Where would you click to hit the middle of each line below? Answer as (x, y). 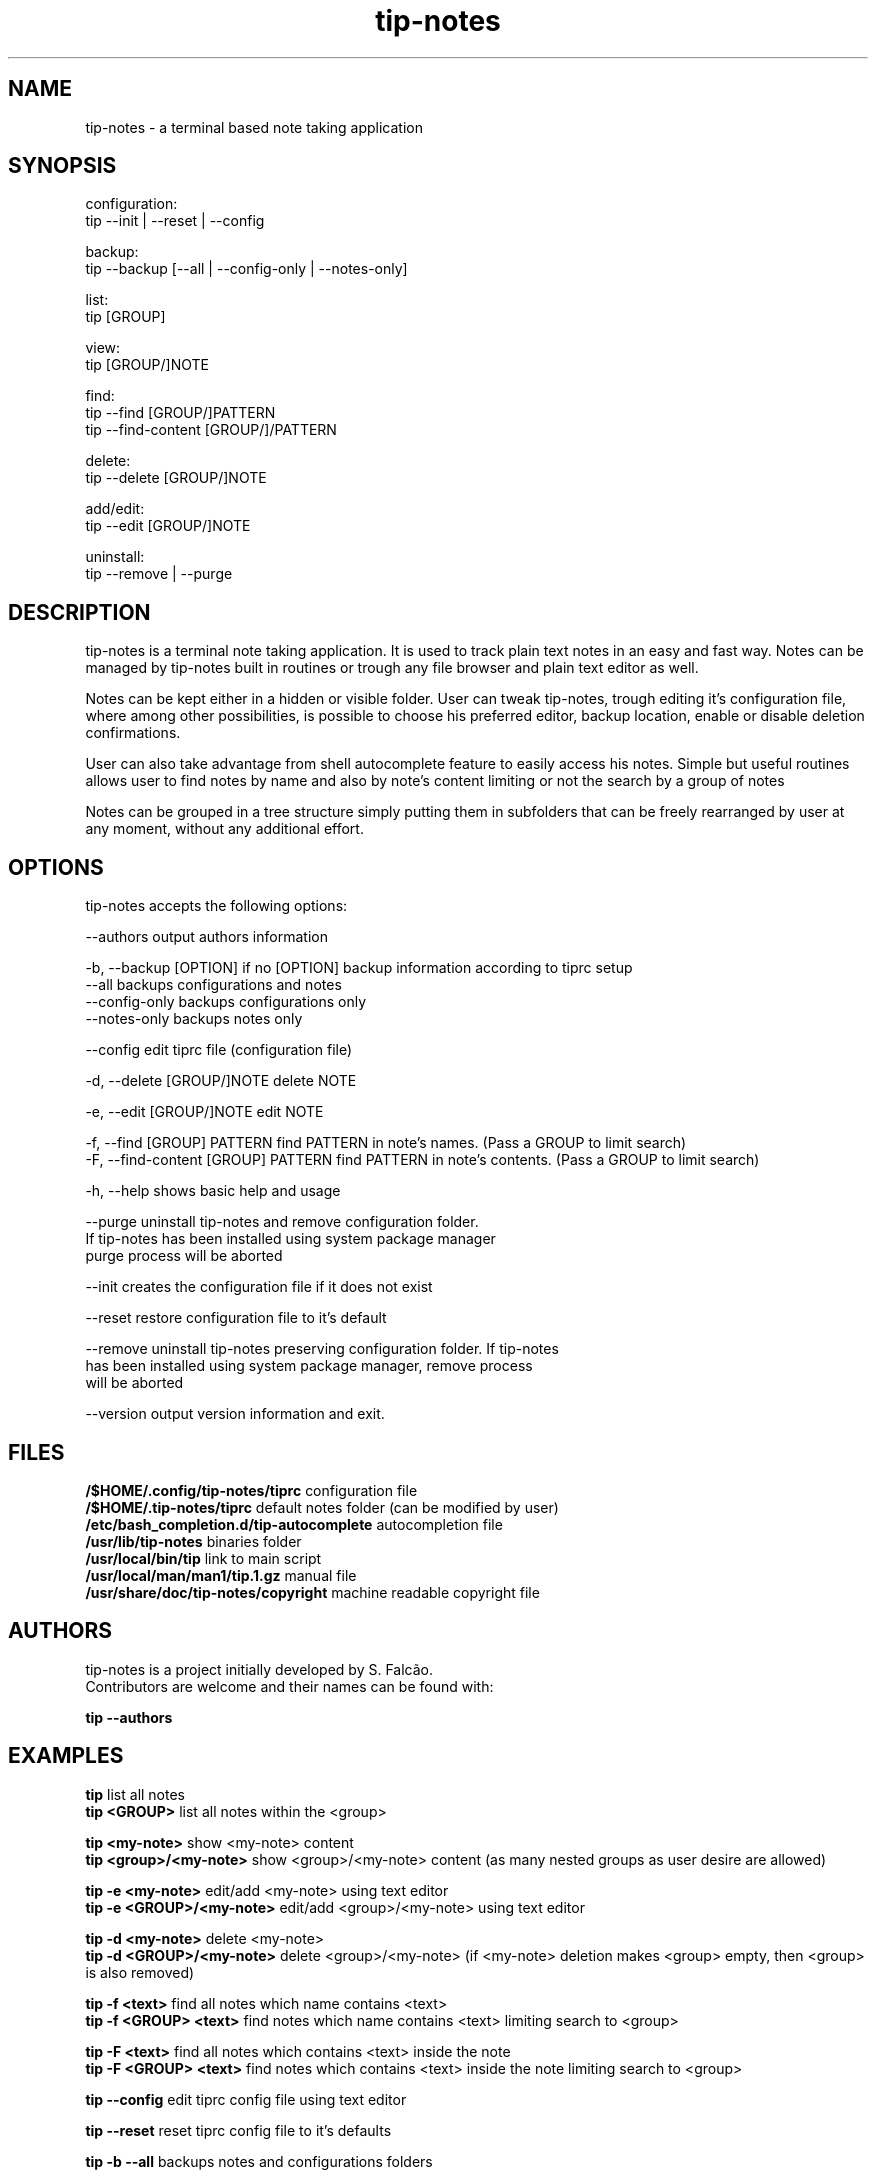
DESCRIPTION (79, 612)
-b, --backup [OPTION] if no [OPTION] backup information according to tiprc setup (359, 968)
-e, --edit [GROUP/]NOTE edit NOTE (204, 1112)
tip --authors (129, 1717)
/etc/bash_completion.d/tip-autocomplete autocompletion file (294, 1524)
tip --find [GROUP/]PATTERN (180, 413)
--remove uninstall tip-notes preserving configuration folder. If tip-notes (322, 1349)
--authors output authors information (206, 937)
